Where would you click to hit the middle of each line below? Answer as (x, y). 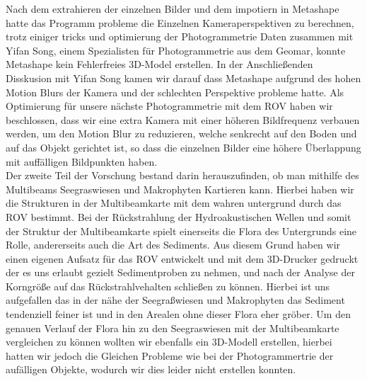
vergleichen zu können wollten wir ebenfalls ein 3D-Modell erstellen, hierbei (169, 342)
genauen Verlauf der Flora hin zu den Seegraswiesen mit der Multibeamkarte (173, 328)
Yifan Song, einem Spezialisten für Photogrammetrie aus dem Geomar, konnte (176, 50)
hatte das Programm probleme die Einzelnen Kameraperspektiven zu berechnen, (180, 22)
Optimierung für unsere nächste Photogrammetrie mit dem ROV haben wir (169, 106)
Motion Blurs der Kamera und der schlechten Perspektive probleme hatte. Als (175, 92)
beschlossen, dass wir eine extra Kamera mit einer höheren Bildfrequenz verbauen (183, 119)
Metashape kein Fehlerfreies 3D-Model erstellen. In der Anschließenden (159, 64)
